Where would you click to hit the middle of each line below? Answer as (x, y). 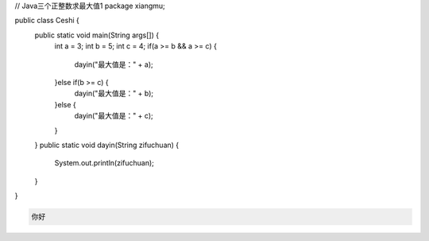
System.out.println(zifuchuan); (104, 163)
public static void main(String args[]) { (97, 35)
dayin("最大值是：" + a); (114, 64)
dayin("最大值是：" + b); (114, 93)
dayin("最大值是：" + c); (114, 116)
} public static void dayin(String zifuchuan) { (107, 145)
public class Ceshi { (47, 21)
